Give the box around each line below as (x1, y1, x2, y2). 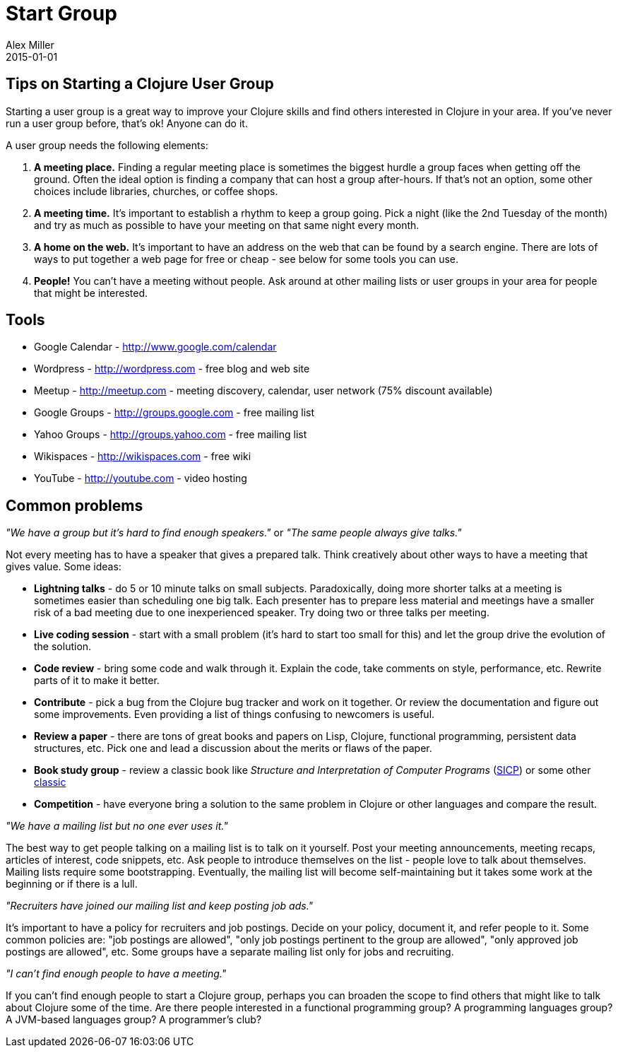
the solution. (34, 640, 92, 653)
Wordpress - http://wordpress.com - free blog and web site (34, 363, 310, 375)
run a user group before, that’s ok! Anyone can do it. (6, 117, 248, 129)
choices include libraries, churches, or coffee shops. (34, 184, 278, 197)
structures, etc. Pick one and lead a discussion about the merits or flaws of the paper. (34, 742, 432, 755)
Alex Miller (6, 38, 54, 51)
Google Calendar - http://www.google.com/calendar (34, 341, 277, 353)
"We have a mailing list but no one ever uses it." (6, 820, 228, 833)
